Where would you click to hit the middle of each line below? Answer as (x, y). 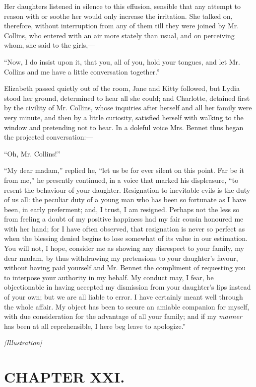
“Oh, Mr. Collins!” (32, 153)
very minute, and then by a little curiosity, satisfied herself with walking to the (124, 117)
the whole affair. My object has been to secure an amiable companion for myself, (127, 306)
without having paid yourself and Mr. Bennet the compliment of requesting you (125, 268)
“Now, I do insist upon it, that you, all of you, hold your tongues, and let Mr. (122, 61)
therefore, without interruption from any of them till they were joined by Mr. (122, 26)
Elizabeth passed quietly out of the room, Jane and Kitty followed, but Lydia (122, 88)
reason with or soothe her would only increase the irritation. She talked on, (118, 16)
